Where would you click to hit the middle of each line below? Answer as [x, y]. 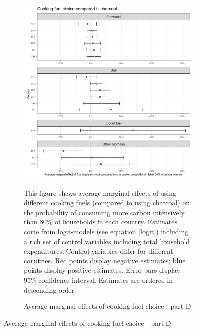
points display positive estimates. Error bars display [102, 270]
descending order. [50, 289]
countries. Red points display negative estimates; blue [105, 260]
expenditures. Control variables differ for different [98, 251]
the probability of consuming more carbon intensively [104, 212]
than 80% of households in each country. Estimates [101, 222]
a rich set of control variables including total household [107, 241]
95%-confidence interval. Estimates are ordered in [98, 280]
